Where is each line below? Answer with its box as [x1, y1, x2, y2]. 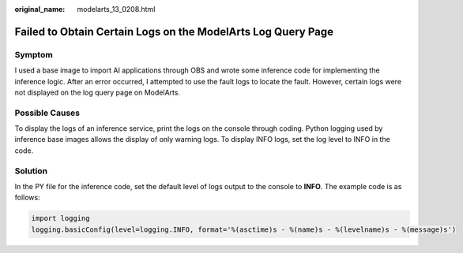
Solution [14, 166, 48, 177]
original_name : [14, 5, 66, 13]
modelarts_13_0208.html [77, 5, 156, 13]
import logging [31, 214, 90, 223]
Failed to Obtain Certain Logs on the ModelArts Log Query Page [14, 24, 333, 39]
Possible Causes [14, 107, 81, 118]
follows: [14, 193, 40, 203]
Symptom [14, 49, 53, 60]
